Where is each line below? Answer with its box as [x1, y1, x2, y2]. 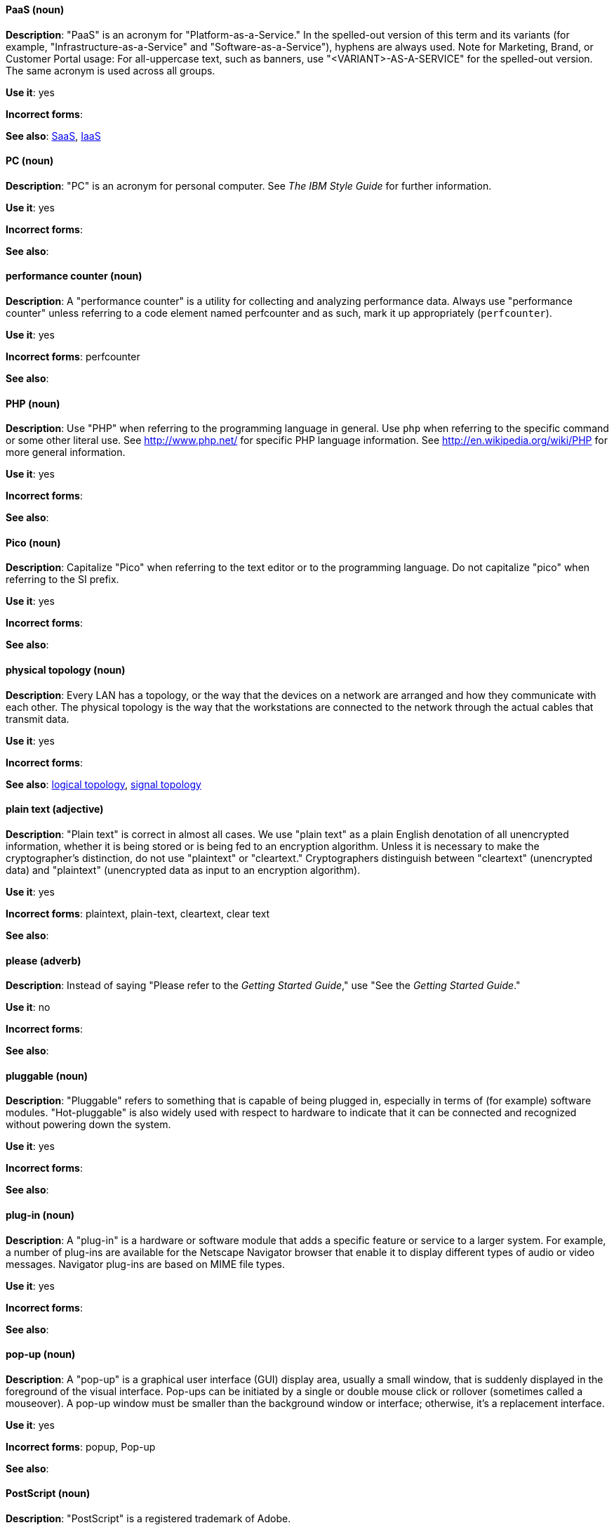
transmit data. [6, 712, 69, 725]
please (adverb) [6, 954, 81, 967]
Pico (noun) [6, 536, 61, 549]
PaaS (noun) [6, 4, 65, 15]
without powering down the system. [6, 1118, 171, 1131]
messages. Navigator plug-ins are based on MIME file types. [6, 1257, 285, 1270]
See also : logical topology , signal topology [6, 778, 201, 790]
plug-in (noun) [6, 1208, 75, 1221]
